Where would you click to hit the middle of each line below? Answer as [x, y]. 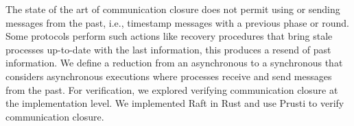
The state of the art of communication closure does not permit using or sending [173, 9]
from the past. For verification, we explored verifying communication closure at [172, 89]
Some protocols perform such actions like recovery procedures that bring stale [169, 36]
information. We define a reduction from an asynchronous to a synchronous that [174, 63]
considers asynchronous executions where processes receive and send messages [169, 76]
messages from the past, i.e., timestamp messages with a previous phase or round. [177, 22]
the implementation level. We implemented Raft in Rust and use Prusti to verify [175, 103]
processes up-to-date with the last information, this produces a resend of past [168, 49]
